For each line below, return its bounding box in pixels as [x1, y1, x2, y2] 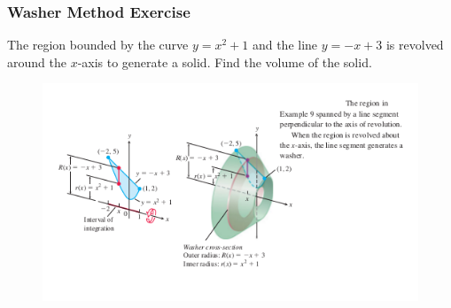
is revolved [385, 35, 444, 54]
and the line [252, 35, 318, 54]
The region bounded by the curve [7, 35, 189, 54]
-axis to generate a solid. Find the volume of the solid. [77, 52, 372, 71]
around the [7, 52, 66, 71]
